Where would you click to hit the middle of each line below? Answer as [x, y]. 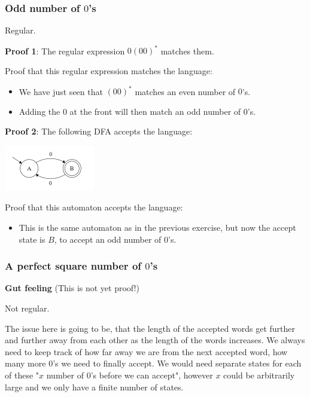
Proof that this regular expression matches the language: [109, 70]
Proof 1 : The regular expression [65, 51]
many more [25, 363]
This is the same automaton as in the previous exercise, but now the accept [157, 227]
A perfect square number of [73, 266]
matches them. [187, 51]
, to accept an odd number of [108, 239]
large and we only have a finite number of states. [94, 387]
